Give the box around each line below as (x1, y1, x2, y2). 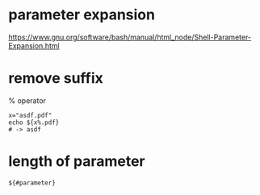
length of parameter (8, 152, 145, 171)
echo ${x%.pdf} (8, 118, 60, 127)
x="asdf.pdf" (8, 111, 52, 119)
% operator (8, 95, 47, 106)
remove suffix (8, 69, 103, 88)
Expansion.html (8, 40, 60, 50)
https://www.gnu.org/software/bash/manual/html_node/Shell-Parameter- (8, 32, 252, 42)
